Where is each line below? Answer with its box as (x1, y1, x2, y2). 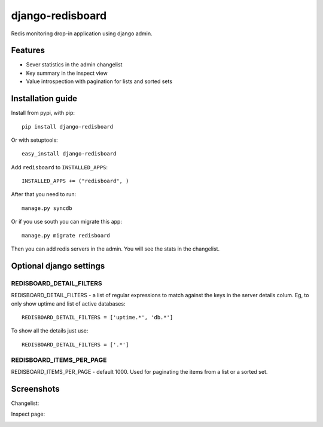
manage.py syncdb (22, 205, 72, 212)
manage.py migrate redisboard (22, 232, 111, 239)
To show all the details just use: (11, 327, 89, 334)
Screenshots (11, 383, 60, 394)
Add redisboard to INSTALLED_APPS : (11, 163, 108, 170)
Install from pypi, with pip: (11, 109, 75, 117)
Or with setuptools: (11, 136, 58, 144)
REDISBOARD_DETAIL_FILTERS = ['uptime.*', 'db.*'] (22, 314, 173, 321)
